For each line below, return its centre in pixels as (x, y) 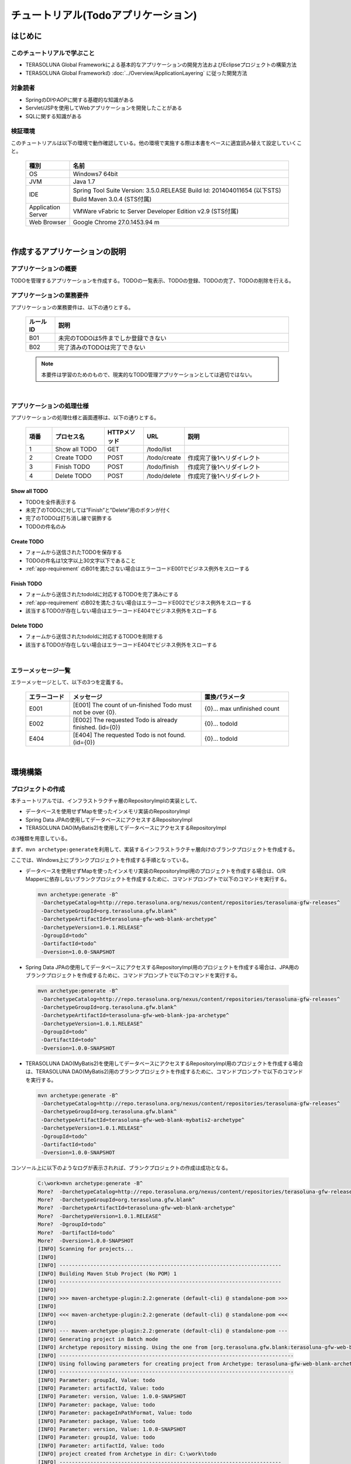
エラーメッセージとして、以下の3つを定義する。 (68, 682)
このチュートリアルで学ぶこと (53, 53)
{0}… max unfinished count (242, 709)
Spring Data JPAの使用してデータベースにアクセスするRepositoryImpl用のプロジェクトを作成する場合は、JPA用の (162, 967)
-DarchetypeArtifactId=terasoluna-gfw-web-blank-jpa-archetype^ (135, 1015)
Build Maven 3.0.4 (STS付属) (112, 199)
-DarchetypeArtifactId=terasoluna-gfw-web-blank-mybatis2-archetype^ (143, 1120)
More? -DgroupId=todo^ (72, 1224)
